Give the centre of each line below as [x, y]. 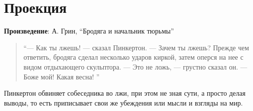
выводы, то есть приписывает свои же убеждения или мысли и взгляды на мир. [124, 102]
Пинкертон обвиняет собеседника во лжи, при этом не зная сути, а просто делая [125, 93]
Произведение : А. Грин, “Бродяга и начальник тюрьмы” [89, 31]
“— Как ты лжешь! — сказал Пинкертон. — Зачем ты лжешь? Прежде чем [136, 47]
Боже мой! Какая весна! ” [62, 76]
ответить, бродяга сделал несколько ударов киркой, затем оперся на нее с [133, 57]
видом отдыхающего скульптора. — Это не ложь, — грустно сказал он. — [135, 66]
